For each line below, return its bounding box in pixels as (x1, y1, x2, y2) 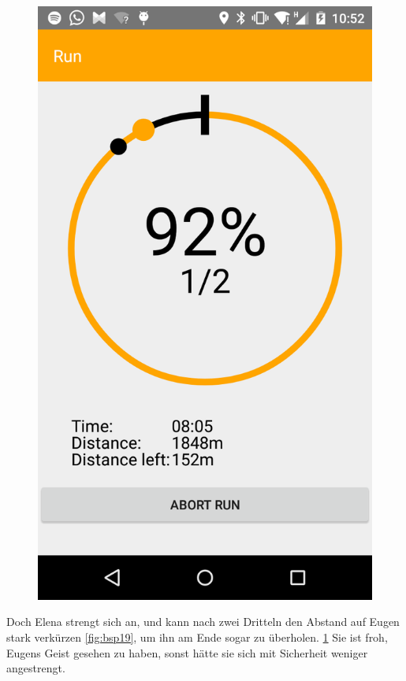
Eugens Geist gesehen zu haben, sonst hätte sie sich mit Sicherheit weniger (6, 644, 368, 661)
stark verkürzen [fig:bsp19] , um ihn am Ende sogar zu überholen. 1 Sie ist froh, (6, 628, 388, 645)
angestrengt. (6, 660, 65, 676)
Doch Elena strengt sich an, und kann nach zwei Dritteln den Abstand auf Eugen (6, 613, 400, 630)
